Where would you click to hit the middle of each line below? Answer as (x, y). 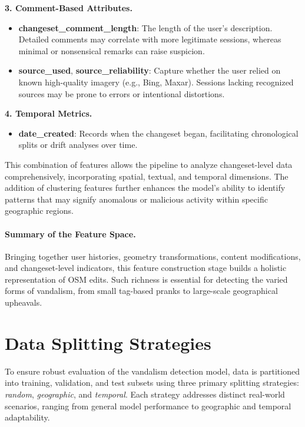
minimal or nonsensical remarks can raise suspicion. (112, 50)
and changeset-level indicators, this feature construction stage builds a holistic (146, 268)
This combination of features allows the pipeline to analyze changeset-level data (149, 164)
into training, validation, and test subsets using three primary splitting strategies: (152, 383)
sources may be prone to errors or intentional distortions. (122, 93)
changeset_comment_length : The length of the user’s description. (145, 27)
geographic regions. (39, 211)
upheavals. (24, 302)
